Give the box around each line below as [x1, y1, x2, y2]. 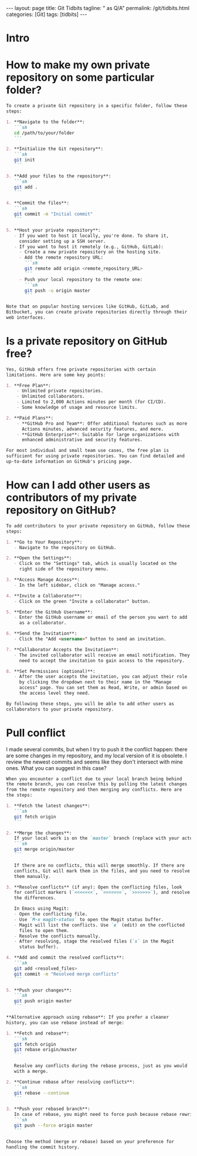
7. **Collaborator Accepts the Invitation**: [6, 646, 119, 652]
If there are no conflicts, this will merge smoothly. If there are [13, 862, 185, 868]
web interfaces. [6, 315, 46, 321]
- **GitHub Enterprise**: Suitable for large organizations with [16, 431, 180, 437]
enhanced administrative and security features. [21, 437, 143, 443]
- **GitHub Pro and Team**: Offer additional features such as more [16, 420, 188, 427]
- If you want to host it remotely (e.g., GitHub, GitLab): [13, 243, 164, 250]
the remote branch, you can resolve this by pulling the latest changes [6, 781, 188, 787]
